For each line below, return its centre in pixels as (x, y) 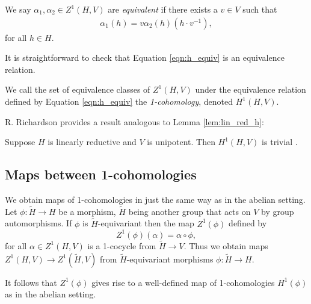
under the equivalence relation (251, 89)
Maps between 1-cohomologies (101, 174)
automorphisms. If (38, 223)
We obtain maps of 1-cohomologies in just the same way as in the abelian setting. (155, 199)
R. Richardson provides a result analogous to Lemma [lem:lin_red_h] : (134, 121)
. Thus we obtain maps (226, 245)
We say (18, 9)
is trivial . (280, 142)
